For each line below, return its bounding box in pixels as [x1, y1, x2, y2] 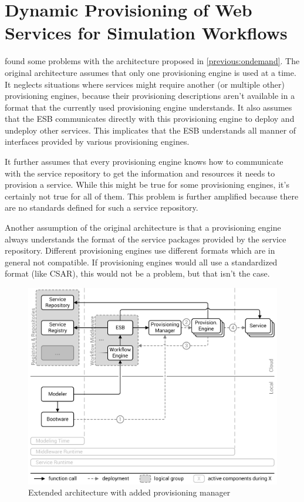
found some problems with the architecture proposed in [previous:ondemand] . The [5, 55, 300, 67]
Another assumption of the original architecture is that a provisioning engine [5, 221, 281, 234]
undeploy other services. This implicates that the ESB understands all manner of [5, 124, 296, 136]
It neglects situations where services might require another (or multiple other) [5, 78, 285, 90]
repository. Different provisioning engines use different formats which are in [5, 244, 275, 257]
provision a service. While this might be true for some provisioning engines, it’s [5, 178, 289, 191]
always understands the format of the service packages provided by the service [5, 232, 286, 245]
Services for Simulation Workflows [5, 21, 288, 45]
